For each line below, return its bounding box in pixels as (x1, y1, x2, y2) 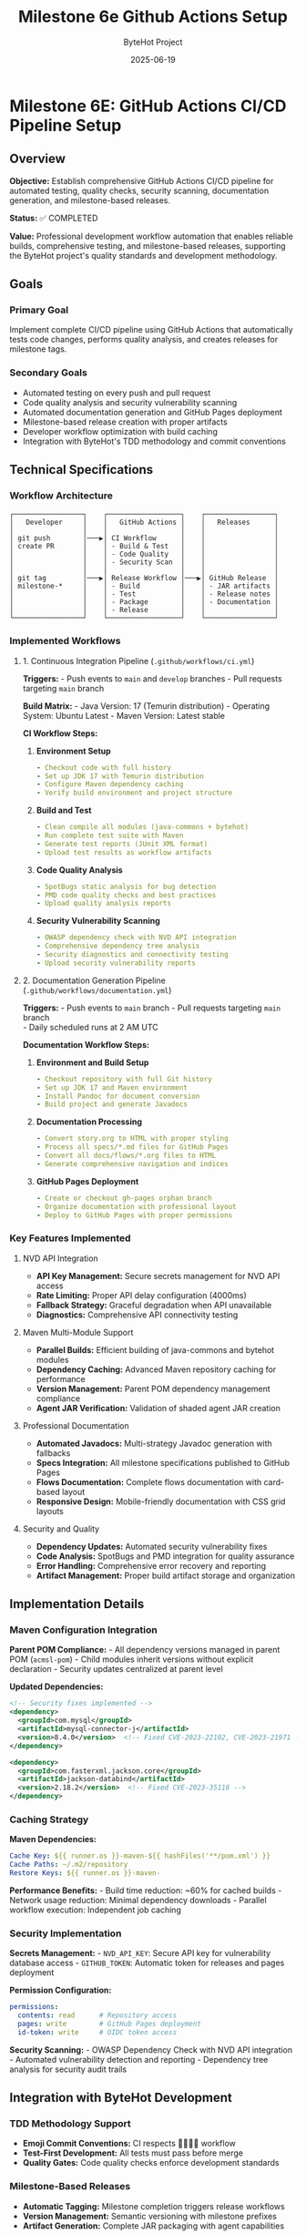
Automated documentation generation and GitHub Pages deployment (22, 406, 282, 417)
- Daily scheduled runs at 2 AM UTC (22, 1021, 159, 1032)
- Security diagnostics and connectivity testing (36, 950, 229, 959)
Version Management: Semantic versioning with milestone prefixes (22, 2210, 278, 2221)
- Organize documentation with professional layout (36, 1202, 237, 1211)
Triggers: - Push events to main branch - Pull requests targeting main (22, 1002, 280, 1013)
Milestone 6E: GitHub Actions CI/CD (9, 96, 287, 116)
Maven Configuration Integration (9, 1624, 158, 1636)
